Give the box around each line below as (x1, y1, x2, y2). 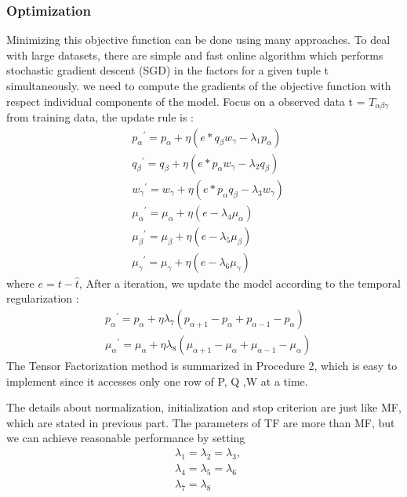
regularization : (6, 290, 79, 307)
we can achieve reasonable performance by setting (6, 430, 245, 446)
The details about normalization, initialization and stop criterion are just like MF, (6, 399, 402, 415)
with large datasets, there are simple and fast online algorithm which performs (6, 46, 383, 63)
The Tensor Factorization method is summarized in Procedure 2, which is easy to (6, 357, 398, 374)
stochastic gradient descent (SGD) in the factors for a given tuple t (6, 62, 329, 78)
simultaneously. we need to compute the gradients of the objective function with (6, 78, 391, 93)
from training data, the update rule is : (6, 109, 194, 125)
